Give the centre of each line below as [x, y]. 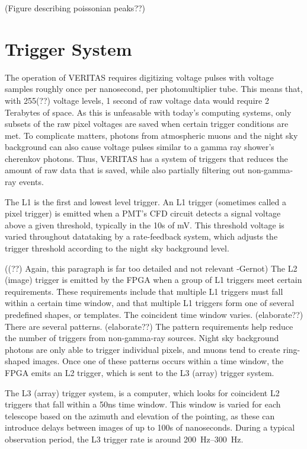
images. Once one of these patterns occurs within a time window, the [158, 361]
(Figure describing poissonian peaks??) [75, 8]
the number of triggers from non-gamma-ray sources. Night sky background [142, 338]
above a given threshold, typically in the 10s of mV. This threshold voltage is [145, 224]
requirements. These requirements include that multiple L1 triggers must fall [144, 291]
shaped [17, 361]
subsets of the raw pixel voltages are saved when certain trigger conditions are [147, 124]
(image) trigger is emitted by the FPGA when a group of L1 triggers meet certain [153, 280]
